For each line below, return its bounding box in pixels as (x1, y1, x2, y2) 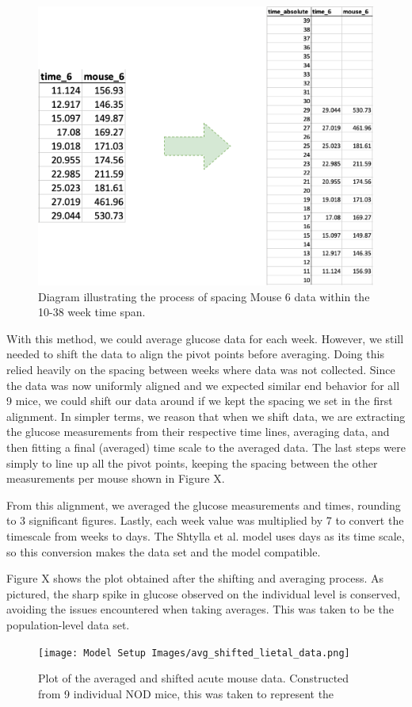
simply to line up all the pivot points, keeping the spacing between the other (6, 454, 378, 471)
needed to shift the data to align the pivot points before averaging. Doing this (6, 346, 384, 362)
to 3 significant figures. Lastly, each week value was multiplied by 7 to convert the (6, 512, 404, 529)
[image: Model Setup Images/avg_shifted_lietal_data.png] (38, 647, 350, 659)
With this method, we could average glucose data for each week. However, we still (6, 330, 404, 346)
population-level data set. (6, 616, 130, 632)
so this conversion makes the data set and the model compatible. (6, 543, 321, 560)
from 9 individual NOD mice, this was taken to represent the (38, 685, 334, 701)
